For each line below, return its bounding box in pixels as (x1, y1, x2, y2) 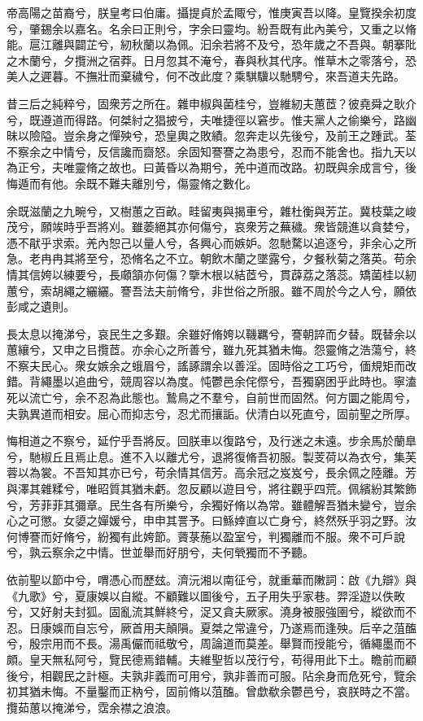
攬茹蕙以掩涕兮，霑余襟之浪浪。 (7, 698, 177, 715)
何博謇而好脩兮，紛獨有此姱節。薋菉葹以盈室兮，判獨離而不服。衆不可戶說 (7, 527, 405, 544)
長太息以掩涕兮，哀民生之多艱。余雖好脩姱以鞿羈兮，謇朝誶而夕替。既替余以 (7, 325, 416, 342)
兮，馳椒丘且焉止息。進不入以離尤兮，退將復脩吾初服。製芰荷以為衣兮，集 (7, 448, 405, 465)
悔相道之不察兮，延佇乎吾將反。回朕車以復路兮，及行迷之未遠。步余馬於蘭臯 (7, 432, 416, 449)
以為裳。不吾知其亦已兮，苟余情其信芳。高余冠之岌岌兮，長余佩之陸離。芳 (17, 464, 416, 481)
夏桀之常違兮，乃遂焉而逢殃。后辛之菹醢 (199, 618, 416, 636)
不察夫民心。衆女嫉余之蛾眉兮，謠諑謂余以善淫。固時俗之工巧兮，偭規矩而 (7, 356, 405, 374)
